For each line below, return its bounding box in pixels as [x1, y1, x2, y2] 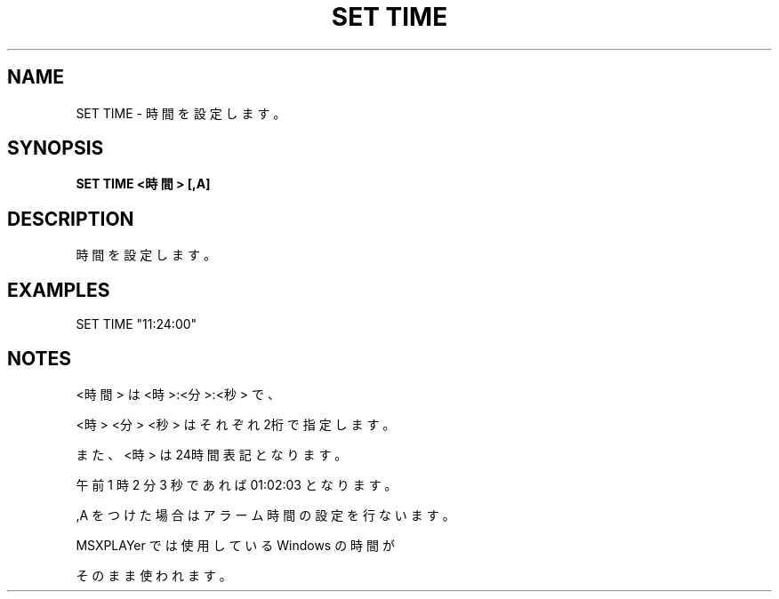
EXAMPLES [7, 278, 110, 301]
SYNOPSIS [7, 137, 104, 160]
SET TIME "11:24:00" [76, 316, 197, 332]
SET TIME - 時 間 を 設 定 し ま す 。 [76, 105, 286, 121]
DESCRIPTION [7, 207, 134, 230]
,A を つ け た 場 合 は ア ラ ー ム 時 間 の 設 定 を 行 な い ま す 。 [76, 507, 455, 523]
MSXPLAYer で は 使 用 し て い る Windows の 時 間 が [76, 537, 395, 553]
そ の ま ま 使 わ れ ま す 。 [76, 567, 232, 583]
